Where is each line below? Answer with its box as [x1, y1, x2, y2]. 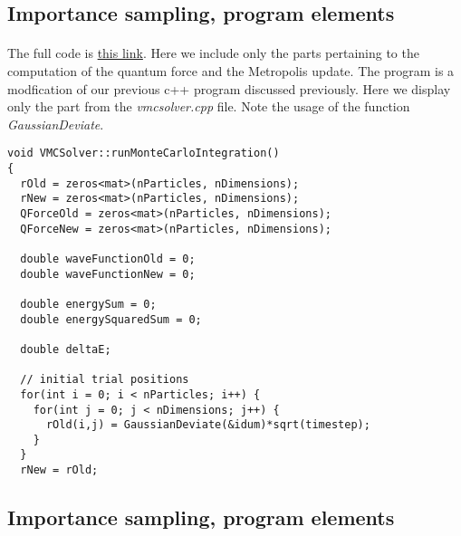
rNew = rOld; [20, 464, 99, 477]
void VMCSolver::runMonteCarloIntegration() [7, 147, 280, 160]
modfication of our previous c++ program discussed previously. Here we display [7, 79, 451, 98]
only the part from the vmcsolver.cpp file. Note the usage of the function [7, 97, 410, 116]
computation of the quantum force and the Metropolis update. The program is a [7, 61, 455, 80]
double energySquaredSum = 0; [20, 312, 202, 326]
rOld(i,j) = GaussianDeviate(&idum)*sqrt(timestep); [45, 418, 370, 432]
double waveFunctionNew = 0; [20, 267, 196, 281]
